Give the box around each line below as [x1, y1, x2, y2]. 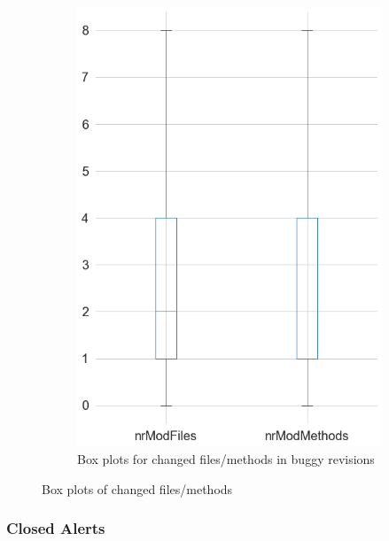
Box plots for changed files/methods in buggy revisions [77, 450, 375, 468]
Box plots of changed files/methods [42, 479, 233, 498]
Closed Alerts [6, 517, 105, 539]
